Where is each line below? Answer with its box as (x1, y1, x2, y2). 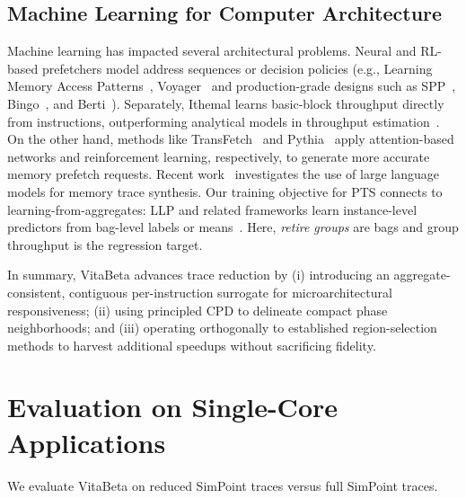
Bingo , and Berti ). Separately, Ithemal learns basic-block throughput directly (7, 93, 444, 112)
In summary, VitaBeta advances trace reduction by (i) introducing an (7, 265, 390, 284)
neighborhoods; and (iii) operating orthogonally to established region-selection (7, 318, 437, 337)
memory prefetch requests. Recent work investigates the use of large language (7, 165, 439, 183)
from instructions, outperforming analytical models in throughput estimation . (7, 111, 440, 130)
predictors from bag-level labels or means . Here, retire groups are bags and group (7, 218, 459, 236)
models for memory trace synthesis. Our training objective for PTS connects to (7, 182, 443, 200)
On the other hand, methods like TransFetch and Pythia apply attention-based (7, 129, 454, 148)
